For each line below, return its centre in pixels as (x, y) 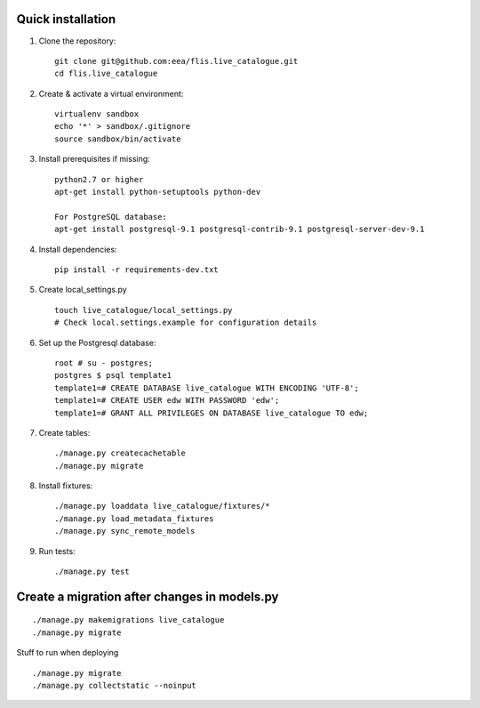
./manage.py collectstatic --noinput (115, 685)
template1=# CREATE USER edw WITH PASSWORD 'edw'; (167, 401)
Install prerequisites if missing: (94, 159)
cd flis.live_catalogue (106, 74)
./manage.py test (92, 572)
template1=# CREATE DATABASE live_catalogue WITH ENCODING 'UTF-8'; (207, 388)
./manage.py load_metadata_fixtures (134, 519)
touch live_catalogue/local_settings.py (144, 310)
